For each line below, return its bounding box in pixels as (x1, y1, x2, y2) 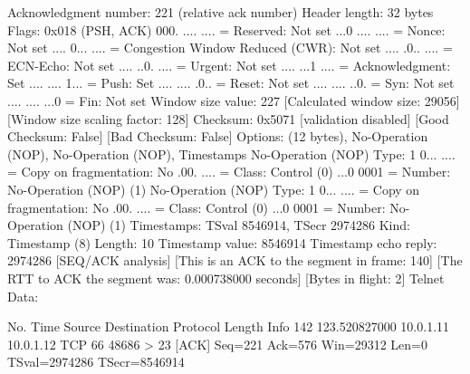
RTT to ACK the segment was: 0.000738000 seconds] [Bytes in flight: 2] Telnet (7, 268, 445, 287)
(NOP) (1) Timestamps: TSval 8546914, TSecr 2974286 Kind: (67, 216, 410, 235)
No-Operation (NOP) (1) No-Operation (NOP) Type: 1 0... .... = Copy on (7, 179, 420, 198)
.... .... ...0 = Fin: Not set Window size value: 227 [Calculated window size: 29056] (7, 91, 460, 110)
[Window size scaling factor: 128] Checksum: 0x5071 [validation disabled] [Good (7, 109, 449, 128)
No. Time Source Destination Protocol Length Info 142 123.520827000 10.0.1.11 (7, 317, 450, 336)
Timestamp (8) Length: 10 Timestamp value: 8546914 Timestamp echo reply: (7, 233, 437, 252)
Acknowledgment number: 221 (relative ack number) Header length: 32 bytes (7, 3, 434, 21)
